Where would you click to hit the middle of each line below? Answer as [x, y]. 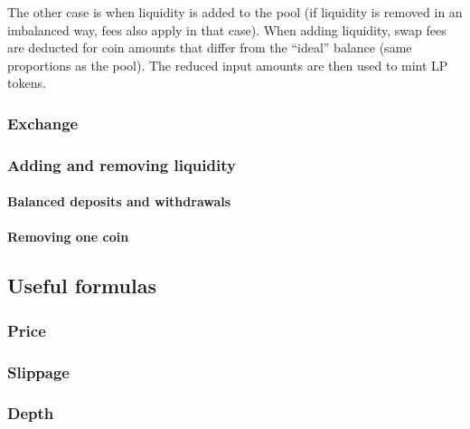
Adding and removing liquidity [122, 164]
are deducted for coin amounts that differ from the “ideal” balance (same [210, 48]
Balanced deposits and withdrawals [119, 201]
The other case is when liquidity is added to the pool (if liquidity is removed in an [235, 12]
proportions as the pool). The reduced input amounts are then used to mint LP [228, 65]
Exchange [43, 123]
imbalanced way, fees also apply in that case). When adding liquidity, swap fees [227, 29]
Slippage [38, 372]
